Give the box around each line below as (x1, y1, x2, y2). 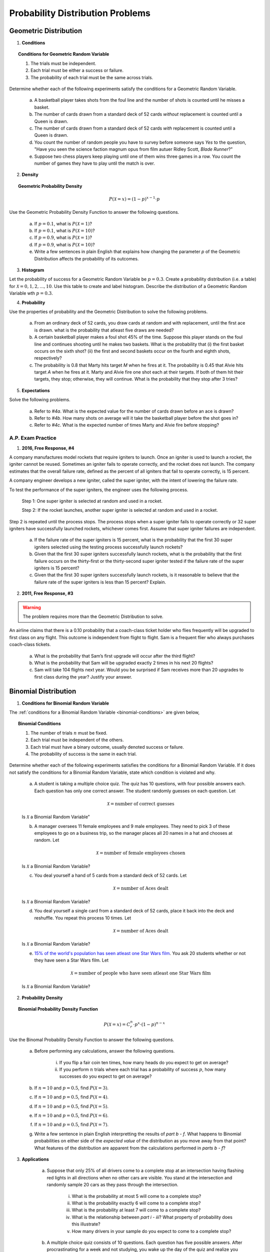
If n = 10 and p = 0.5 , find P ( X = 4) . (34, 1094, 109, 1100)
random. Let (34, 837, 59, 843)
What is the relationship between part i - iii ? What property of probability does (71, 1214, 232, 1220)
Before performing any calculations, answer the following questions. (34, 1048, 175, 1054)
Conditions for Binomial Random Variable (21, 700, 109, 706)
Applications (21, 1156, 49, 1162)
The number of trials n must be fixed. (30, 730, 107, 736)
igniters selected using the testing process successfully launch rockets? (34, 544, 183, 550)
